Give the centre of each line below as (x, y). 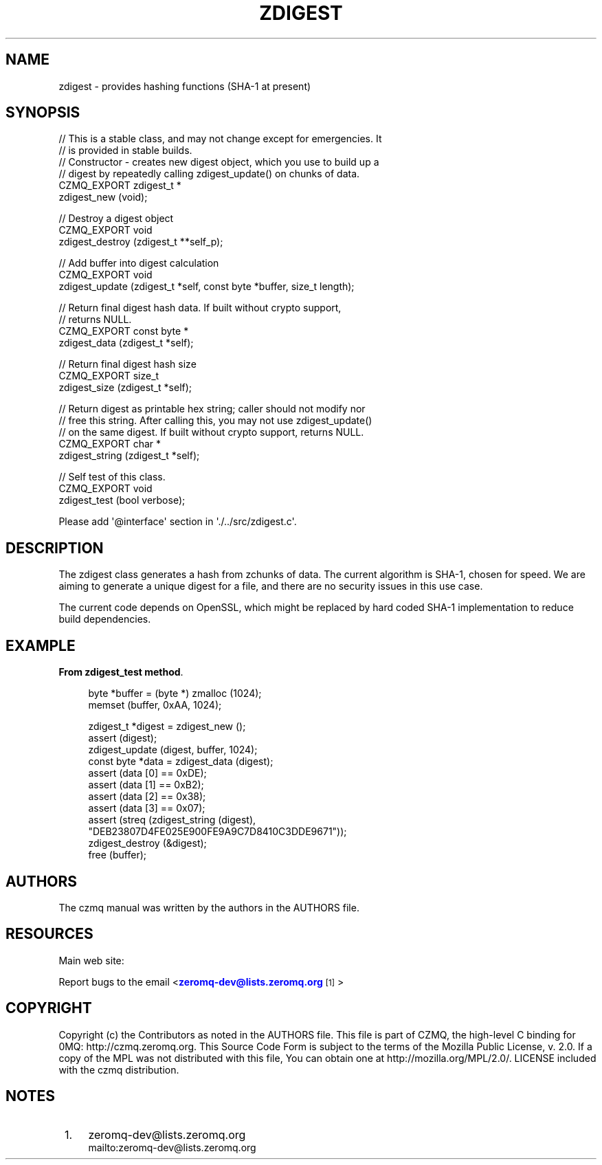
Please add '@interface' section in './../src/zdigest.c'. (178, 522)
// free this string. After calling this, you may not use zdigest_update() (215, 421)
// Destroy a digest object (116, 219)
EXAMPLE (41, 645)
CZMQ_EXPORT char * (110, 444)
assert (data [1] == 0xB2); (146, 785)
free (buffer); (117, 855)
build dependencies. (105, 619)
